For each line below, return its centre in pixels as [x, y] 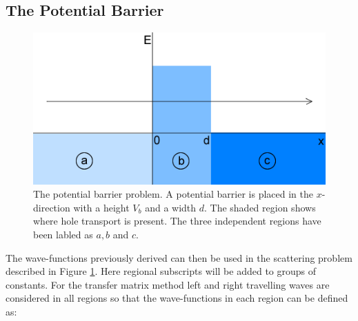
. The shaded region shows [260, 207]
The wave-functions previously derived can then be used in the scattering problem [179, 257]
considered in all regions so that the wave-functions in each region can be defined [177, 298]
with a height [101, 207]
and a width [171, 207]
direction [52, 207]
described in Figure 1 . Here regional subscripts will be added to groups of [161, 271]
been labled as [63, 235]
